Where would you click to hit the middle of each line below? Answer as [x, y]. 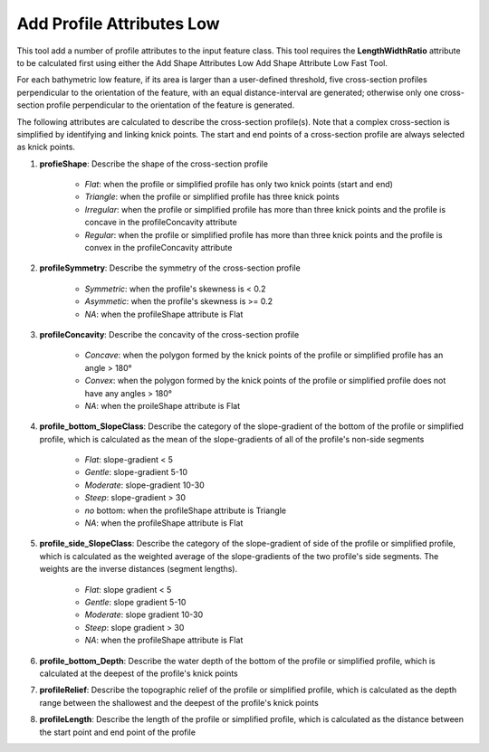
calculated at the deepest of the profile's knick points [139, 673]
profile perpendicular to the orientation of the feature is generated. [171, 105]
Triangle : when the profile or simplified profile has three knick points [212, 197]
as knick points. [46, 147]
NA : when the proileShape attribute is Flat [163, 405]
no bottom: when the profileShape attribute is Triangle [186, 510]
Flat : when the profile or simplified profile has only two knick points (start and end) [239, 185]
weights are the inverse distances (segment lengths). [139, 569]
